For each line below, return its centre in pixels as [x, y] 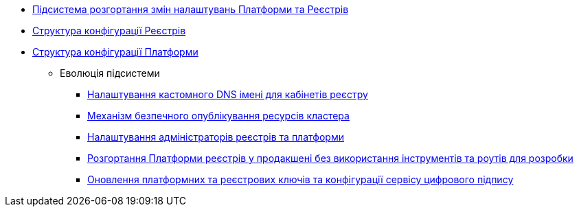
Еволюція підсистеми [110, 73]
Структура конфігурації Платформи [115, 52]
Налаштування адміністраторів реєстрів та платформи [216, 137]
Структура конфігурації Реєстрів [109, 31]
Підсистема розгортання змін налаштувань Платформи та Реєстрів [191, 9]
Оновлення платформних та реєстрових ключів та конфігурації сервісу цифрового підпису [300, 179]
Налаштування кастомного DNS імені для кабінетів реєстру [228, 94]
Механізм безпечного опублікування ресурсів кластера [218, 116]
